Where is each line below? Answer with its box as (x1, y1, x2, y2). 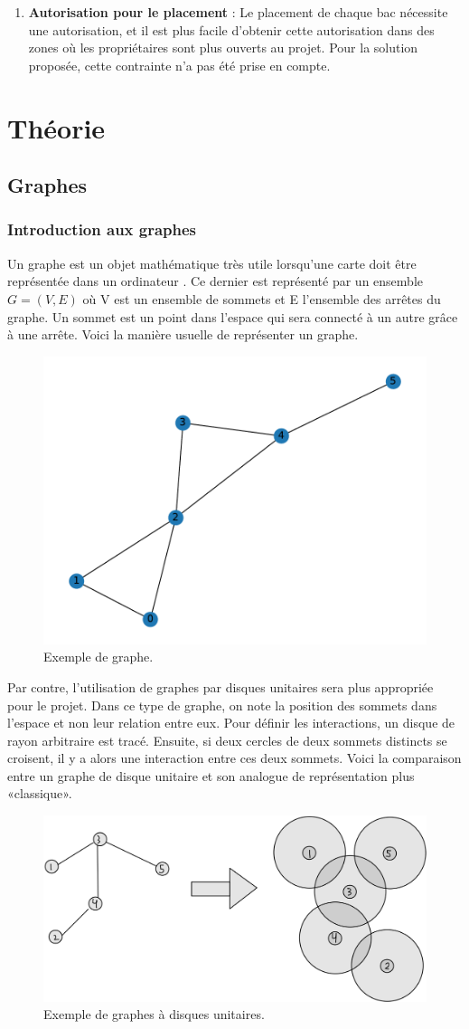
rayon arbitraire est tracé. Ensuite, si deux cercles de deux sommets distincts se (7, 730, 447, 749)
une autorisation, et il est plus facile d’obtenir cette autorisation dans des (28, 20, 435, 39)
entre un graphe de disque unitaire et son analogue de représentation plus (7, 766, 415, 785)
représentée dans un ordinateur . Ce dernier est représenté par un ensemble (7, 272, 423, 291)
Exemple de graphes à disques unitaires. (43, 1005, 265, 1024)
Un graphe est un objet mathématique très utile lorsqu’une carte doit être (7, 253, 417, 272)
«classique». (7, 784, 72, 803)
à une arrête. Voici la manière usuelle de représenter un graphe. (7, 325, 359, 344)
